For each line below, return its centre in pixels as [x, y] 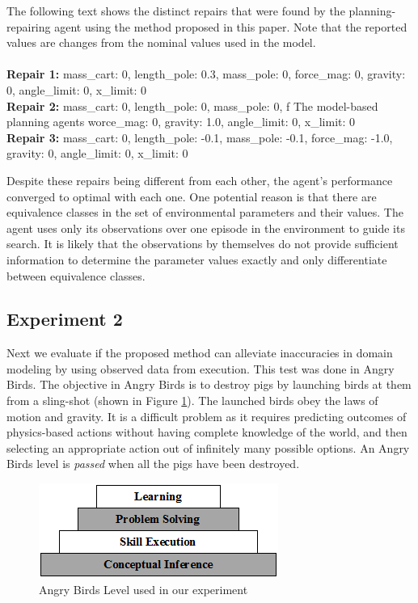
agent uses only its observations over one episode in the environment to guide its [206, 228]
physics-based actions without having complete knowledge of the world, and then [207, 432]
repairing [29, 26]
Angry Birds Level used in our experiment [144, 589]
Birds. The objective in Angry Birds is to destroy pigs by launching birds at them [209, 384]
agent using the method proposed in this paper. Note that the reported [231, 26]
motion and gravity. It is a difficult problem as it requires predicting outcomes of [207, 416]
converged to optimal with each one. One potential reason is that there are [192, 196]
